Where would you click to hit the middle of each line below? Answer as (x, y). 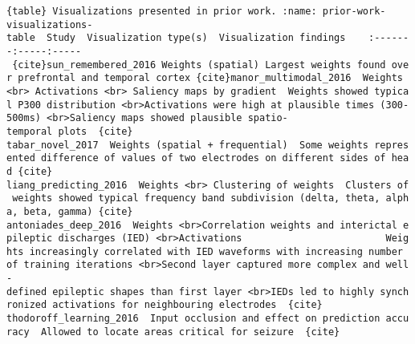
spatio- (268, 118)
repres (392, 145)
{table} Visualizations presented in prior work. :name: (162, 11)
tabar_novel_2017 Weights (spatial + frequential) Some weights (188, 145)
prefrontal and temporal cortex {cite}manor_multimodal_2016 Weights (210, 78)
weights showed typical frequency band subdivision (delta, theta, (196, 198)
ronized (27, 305)
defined (27, 291)
